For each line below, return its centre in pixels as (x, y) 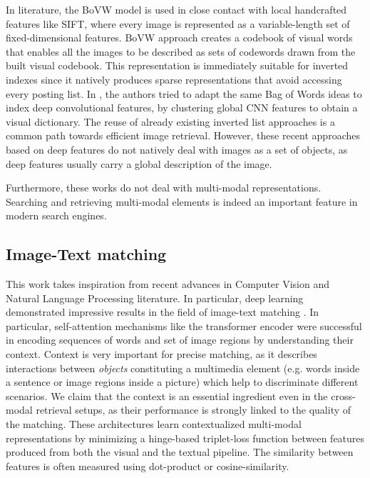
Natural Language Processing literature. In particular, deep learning (155, 298)
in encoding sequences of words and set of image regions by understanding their (180, 340)
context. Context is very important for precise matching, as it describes (161, 354)
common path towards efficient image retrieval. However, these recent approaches (183, 135)
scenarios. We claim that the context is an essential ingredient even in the (167, 395)
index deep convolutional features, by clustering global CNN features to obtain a (182, 108)
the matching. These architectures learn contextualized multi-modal (154, 424)
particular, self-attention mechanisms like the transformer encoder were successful (184, 325)
